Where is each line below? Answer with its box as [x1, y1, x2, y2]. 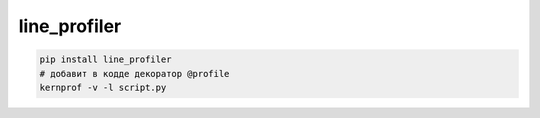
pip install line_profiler [39, 54, 172, 65]
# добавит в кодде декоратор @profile [39, 68, 230, 79]
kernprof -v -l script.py [39, 81, 167, 93]
